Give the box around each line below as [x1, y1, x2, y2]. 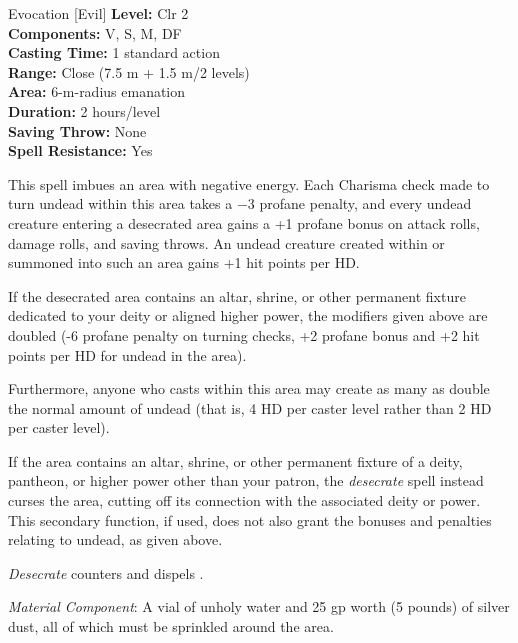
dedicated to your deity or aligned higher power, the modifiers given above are [8, 305, 488, 326]
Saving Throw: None [8, 120, 147, 141]
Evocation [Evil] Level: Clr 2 [8, 3, 189, 23]
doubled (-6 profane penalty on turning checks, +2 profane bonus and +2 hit [8, 324, 480, 345]
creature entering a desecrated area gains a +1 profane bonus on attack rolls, [8, 212, 480, 233]
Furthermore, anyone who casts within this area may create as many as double [8, 378, 490, 399]
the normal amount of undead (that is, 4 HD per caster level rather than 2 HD [8, 397, 492, 418]
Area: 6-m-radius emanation [8, 81, 186, 102]
